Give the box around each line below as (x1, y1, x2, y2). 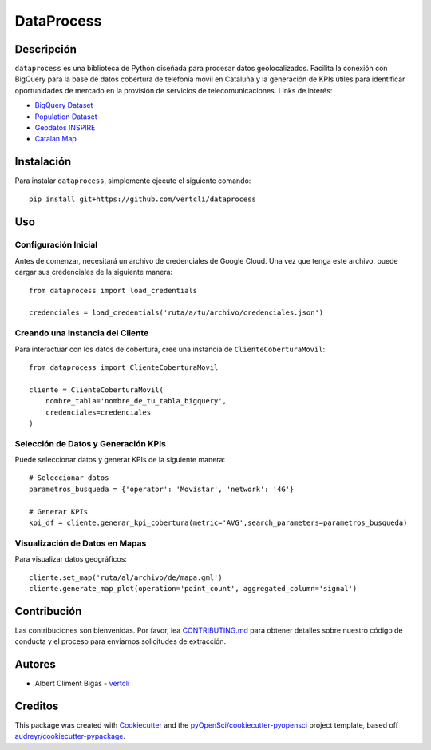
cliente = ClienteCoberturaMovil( (29, 385, 164, 395)
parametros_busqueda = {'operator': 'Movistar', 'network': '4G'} (29, 484, 295, 494)
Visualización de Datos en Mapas (14, 538, 147, 549)
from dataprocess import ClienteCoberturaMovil (29, 363, 219, 371)
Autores (14, 657, 56, 671)
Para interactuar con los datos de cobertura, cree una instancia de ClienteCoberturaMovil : (14, 344, 326, 354)
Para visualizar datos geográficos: (14, 554, 128, 564)
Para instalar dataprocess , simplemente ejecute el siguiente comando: (14, 176, 251, 185)
